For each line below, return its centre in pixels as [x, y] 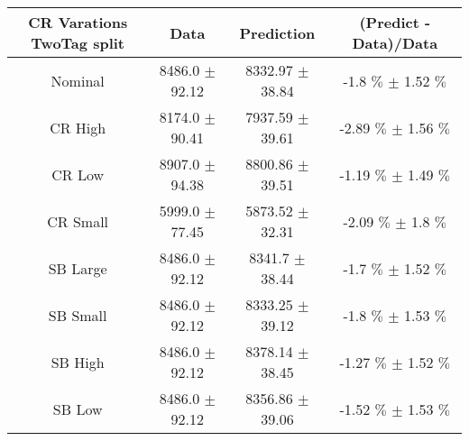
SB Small [78, 315]
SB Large [78, 268]
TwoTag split [78, 43]
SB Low [78, 409]
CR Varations [78, 22]
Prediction [277, 32]
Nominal [78, 80]
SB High [78, 362]
